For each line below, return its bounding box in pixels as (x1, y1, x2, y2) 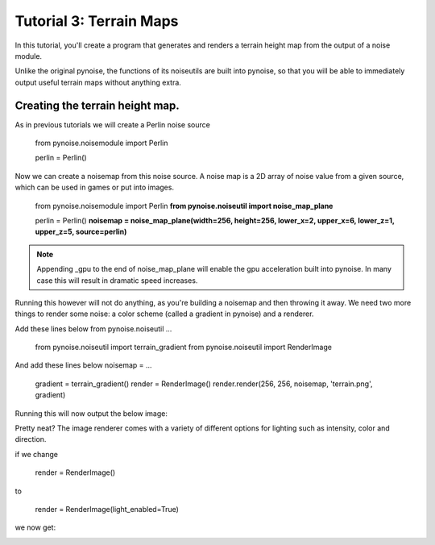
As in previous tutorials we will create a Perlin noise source (14, 119, 211, 129)
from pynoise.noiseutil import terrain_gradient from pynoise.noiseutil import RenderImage (35, 343, 332, 352)
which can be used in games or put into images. (14, 182, 175, 193)
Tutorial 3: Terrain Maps (14, 12, 179, 30)
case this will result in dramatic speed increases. (36, 275, 198, 285)
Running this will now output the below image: (14, 408, 168, 418)
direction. (14, 435, 47, 444)
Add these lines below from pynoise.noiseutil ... (14, 323, 172, 334)
